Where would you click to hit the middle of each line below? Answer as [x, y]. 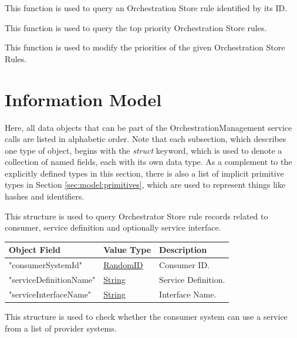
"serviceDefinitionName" [52, 280]
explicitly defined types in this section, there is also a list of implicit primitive [144, 173]
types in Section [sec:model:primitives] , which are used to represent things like [145, 185]
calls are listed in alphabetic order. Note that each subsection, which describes [146, 139]
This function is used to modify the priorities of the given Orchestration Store [145, 47]
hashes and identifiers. [45, 196]
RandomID [123, 265]
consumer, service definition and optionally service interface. [113, 227]
